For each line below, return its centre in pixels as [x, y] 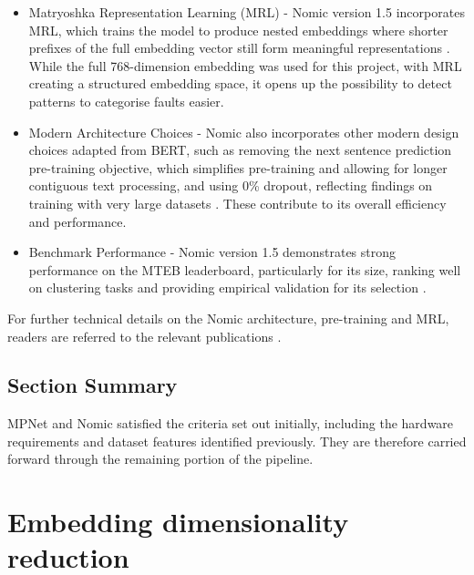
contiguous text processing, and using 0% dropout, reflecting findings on [231, 185]
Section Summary [93, 385]
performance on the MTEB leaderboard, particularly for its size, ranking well [245, 269]
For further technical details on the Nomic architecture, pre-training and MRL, [228, 318]
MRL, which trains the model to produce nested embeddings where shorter [238, 30]
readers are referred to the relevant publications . [144, 336]
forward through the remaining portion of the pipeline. [160, 459]
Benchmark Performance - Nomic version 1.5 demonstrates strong [212, 252]
